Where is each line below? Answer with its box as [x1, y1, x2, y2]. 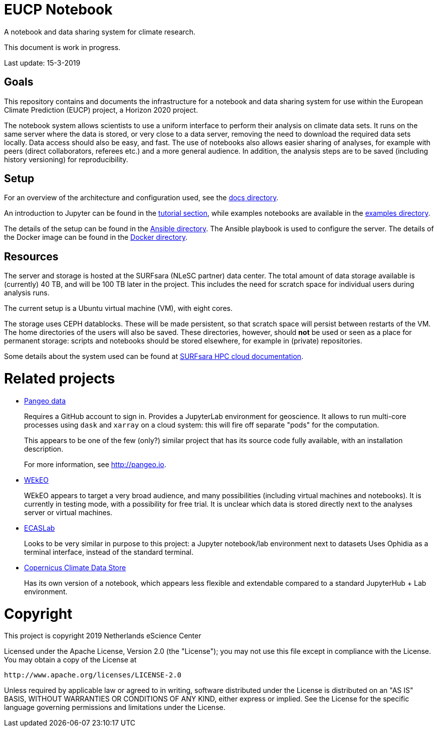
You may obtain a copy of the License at [4, 655, 137, 664]
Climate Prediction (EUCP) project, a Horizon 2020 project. [4, 105, 198, 114]
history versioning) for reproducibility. [4, 155, 128, 164]
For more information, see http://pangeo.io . [24, 460, 166, 469]
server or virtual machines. [24, 508, 113, 517]
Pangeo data [24, 396, 66, 405]
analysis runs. [4, 288, 50, 297]
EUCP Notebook [4, 1, 113, 18]
